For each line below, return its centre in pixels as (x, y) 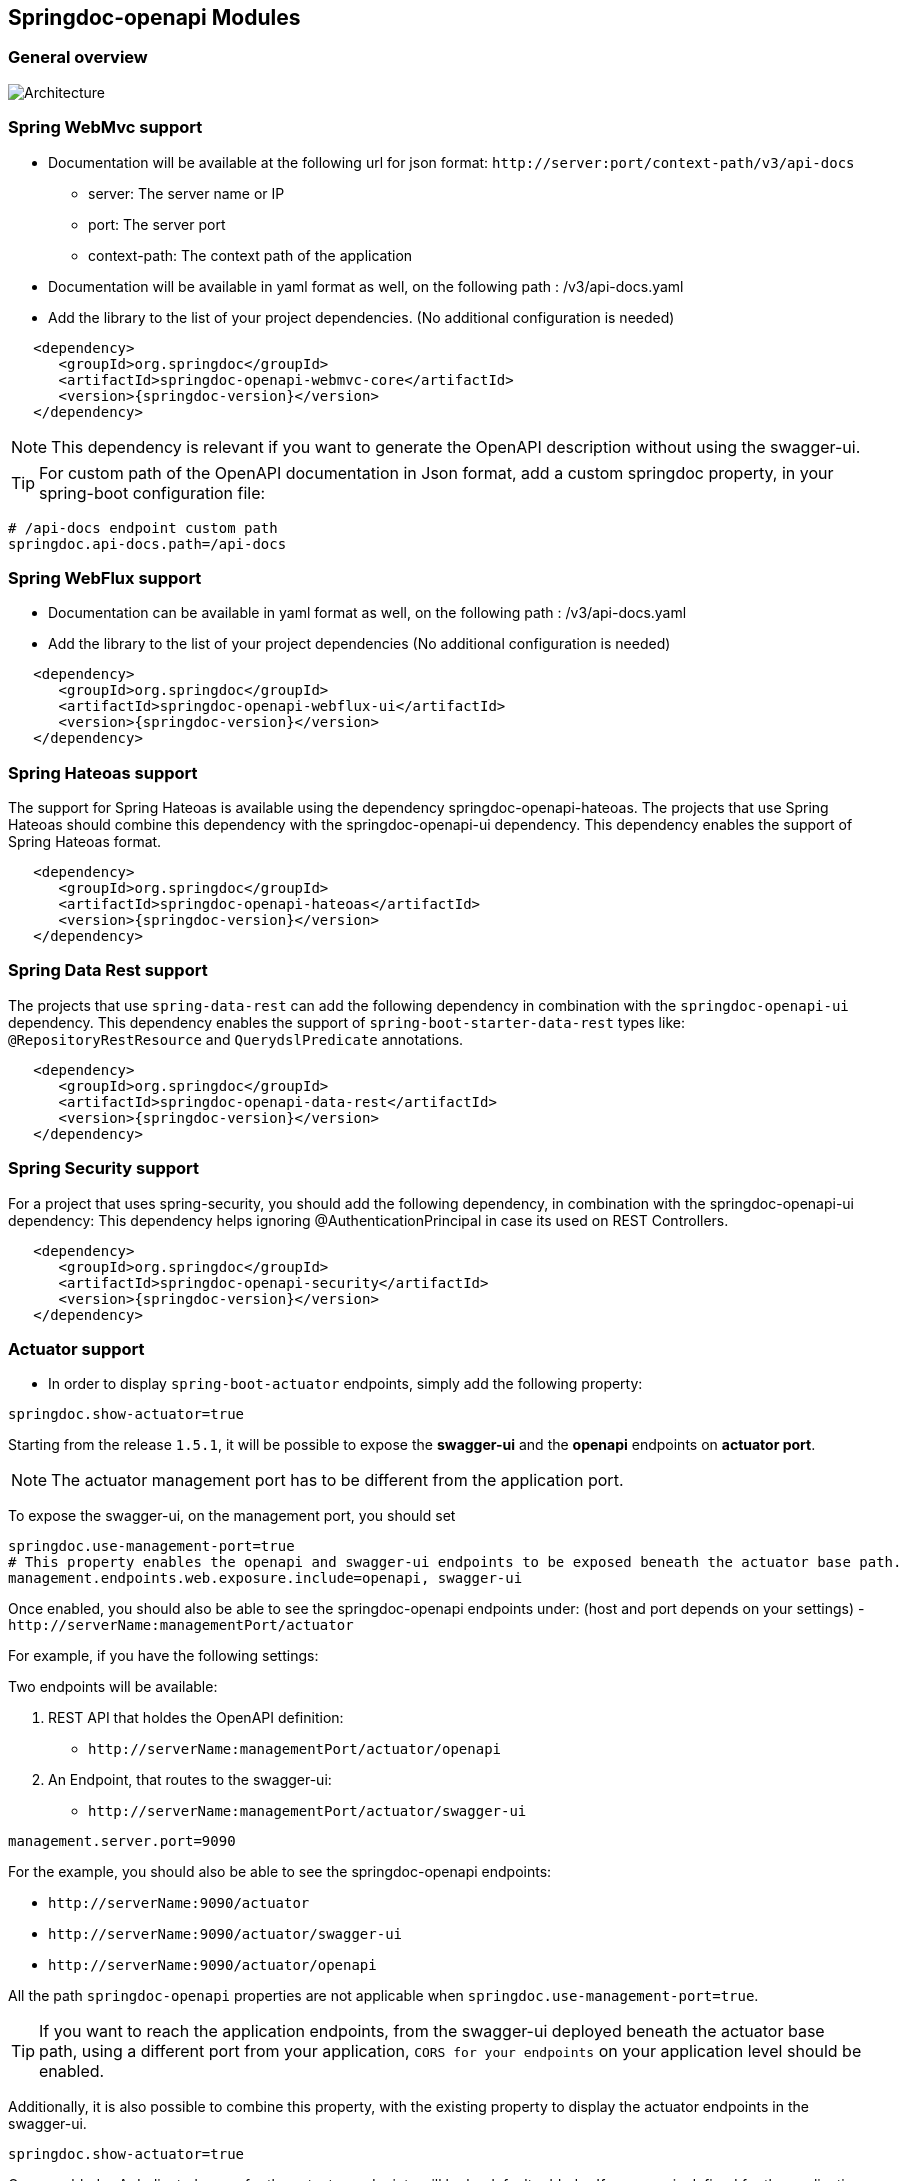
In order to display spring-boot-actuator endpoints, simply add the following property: (345, 1384)
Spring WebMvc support (105, 127)
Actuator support (76, 1348)
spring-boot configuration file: (152, 492)
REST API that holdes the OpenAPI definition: (196, 1718)
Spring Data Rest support (108, 970)
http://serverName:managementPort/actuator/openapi (295, 1749)
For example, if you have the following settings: (163, 1656)
